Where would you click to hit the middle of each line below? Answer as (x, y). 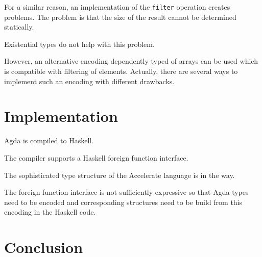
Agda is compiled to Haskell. (49, 140)
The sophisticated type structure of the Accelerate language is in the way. (120, 175)
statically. (19, 27)
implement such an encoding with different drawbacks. (89, 81)
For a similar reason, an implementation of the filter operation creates (117, 7)
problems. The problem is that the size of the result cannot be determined (120, 17)
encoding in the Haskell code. (50, 212)
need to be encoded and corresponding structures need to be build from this (123, 202)
